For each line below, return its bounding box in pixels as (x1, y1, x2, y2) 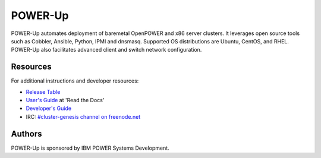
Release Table (26, 88, 61, 95)
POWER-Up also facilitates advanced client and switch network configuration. (11, 46, 202, 53)
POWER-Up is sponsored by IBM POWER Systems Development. (11, 144, 169, 151)
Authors (11, 128, 42, 139)
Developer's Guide (26, 105, 71, 112)
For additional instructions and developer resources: (11, 77, 139, 84)
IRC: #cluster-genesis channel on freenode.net (26, 113, 141, 120)
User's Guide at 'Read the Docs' (26, 97, 105, 104)
